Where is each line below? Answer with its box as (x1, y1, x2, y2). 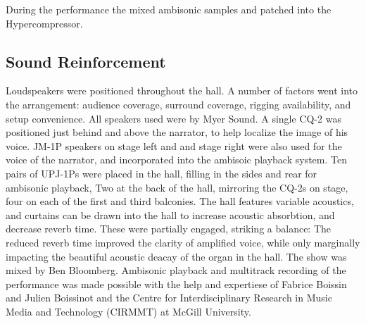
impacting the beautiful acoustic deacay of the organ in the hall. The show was (6, 249, 347, 263)
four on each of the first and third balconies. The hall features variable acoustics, (6, 194, 354, 208)
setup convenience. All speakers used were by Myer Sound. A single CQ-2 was (6, 111, 341, 125)
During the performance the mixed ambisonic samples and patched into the (6, 2, 332, 16)
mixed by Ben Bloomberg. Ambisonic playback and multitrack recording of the (6, 263, 346, 278)
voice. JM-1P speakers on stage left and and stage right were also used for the (6, 138, 342, 153)
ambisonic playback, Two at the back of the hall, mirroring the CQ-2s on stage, (6, 180, 348, 194)
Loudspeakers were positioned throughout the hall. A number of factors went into (6, 83, 358, 98)
